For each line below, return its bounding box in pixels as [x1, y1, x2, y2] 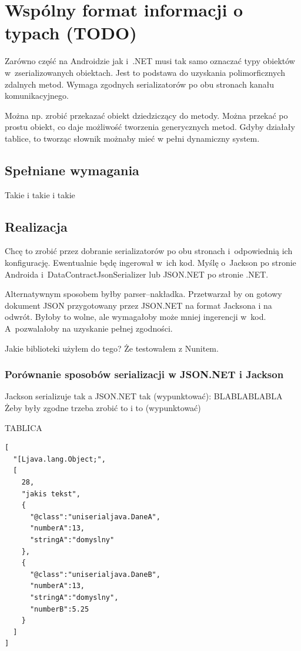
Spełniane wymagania [5, 161, 139, 179]
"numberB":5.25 [29, 605, 89, 613]
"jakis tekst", [21, 489, 81, 498]
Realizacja [5, 217, 68, 235]
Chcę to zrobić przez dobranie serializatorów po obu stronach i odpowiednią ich [5, 245, 293, 257]
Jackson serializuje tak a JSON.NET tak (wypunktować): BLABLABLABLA [5, 390, 283, 402]
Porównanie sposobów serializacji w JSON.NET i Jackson [5, 367, 284, 382]
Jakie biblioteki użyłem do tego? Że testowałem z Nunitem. [5, 342, 219, 354]
